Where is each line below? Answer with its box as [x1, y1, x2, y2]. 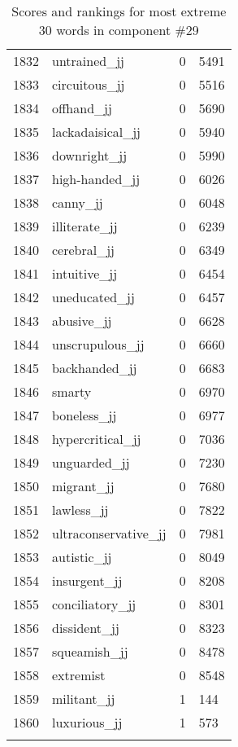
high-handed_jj [52, 169, 141, 188]
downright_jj [52, 146, 128, 165]
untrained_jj [52, 51, 124, 70]
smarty [52, 382, 92, 401]
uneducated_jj [52, 288, 135, 306]
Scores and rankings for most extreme [11, 2, 227, 20]
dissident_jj [52, 618, 119, 637]
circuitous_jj [52, 75, 125, 94]
